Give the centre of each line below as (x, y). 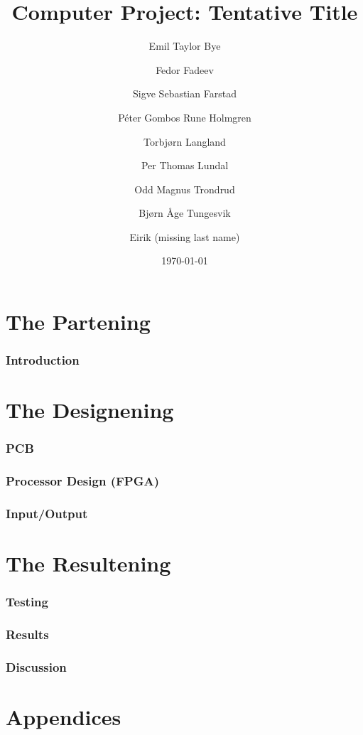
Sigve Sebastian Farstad (185, 93)
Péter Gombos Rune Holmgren (185, 117)
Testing (27, 602)
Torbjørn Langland (185, 141)
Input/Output (47, 514)
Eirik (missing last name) (185, 236)
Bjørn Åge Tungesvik (185, 213)
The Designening (90, 410)
